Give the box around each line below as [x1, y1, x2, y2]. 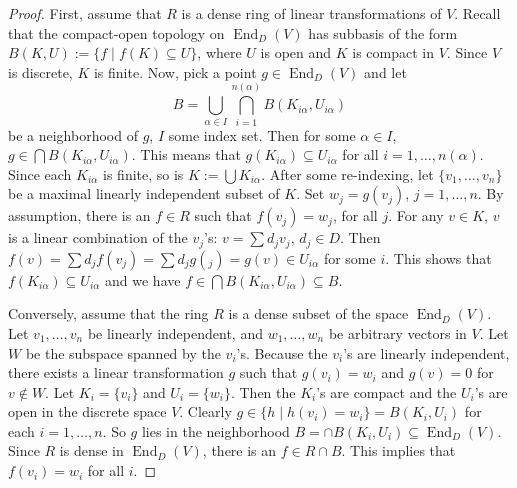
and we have [105, 269, 181, 290]
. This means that [131, 144, 241, 165]
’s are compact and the [316, 381, 457, 402]
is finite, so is [103, 163, 184, 184]
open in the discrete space [8, 401, 167, 422]
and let [364, 61, 407, 82]
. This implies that [341, 440, 456, 461]
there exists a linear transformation [8, 362, 224, 383]
